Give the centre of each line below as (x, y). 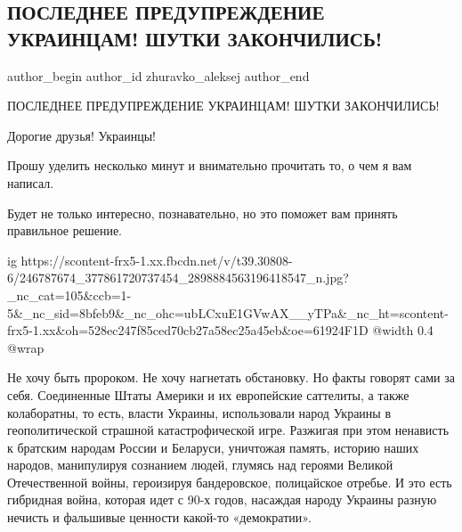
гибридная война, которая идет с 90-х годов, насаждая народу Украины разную (222, 499)
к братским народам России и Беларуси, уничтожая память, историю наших (213, 447)
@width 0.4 (403, 330)
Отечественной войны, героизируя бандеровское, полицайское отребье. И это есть (230, 482)
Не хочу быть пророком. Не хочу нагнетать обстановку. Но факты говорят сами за (231, 377)
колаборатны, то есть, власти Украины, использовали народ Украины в (199, 412)
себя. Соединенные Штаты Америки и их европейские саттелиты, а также (208, 394)
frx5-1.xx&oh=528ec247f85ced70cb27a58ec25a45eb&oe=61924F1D (188, 330)
